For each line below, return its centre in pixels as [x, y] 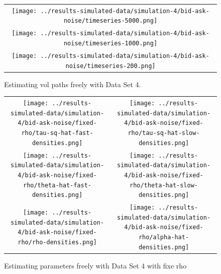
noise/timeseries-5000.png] [111, 21]
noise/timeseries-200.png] [111, 66]
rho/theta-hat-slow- [164, 185]
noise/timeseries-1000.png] [111, 43]
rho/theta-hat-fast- [57, 185]
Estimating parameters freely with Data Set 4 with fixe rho [95, 265]
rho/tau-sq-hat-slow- [164, 133]
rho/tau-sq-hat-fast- [57, 133]
